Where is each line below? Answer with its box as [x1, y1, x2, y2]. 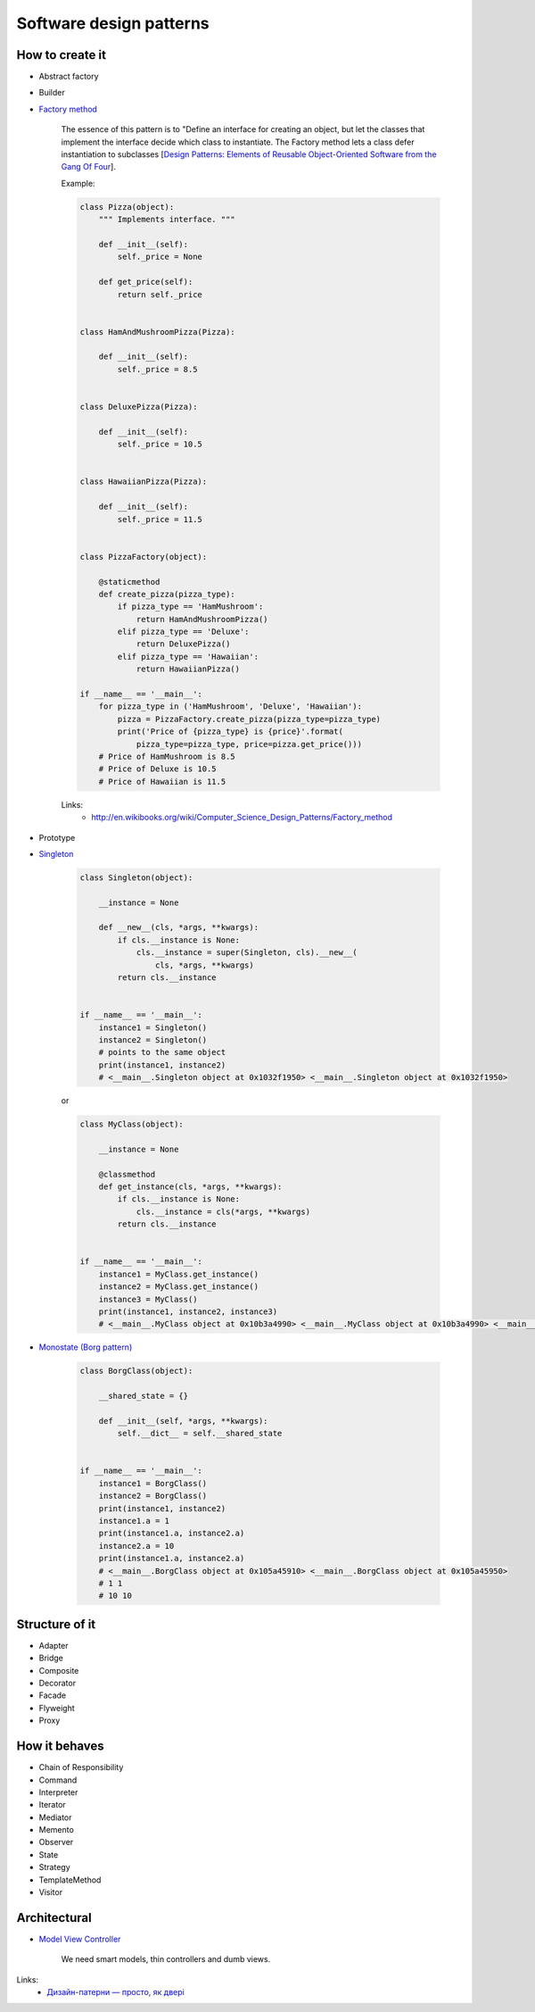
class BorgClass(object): [79, 1366, 193, 1376]
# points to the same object [98, 1047, 226, 1058]
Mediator [38, 1812, 72, 1823]
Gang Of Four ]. [61, 162, 116, 172]
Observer [38, 1837, 74, 1848]
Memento [38, 1825, 75, 1835]
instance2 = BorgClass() [98, 1491, 208, 1501]
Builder [38, 87, 66, 98]
